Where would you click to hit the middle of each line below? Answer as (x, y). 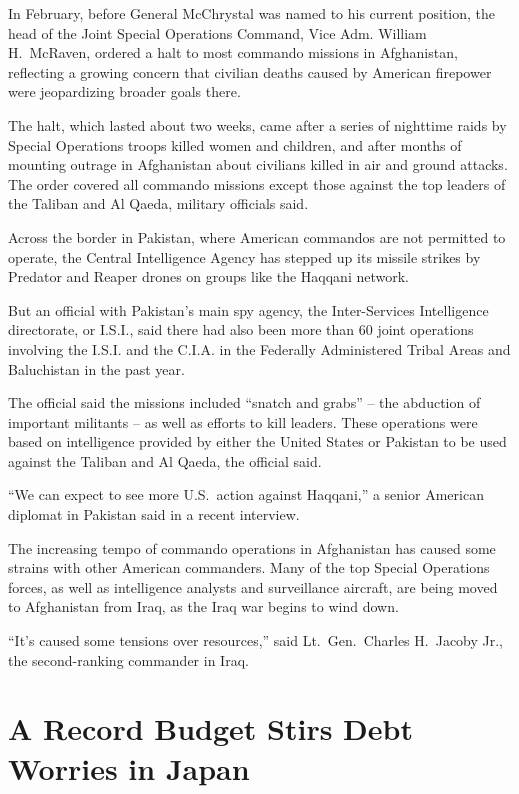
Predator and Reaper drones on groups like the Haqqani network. (208, 276)
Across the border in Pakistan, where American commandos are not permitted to (257, 236)
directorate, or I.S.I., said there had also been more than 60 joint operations (241, 329)
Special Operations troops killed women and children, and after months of (235, 144)
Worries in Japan (129, 767)
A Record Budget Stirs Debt (210, 728)
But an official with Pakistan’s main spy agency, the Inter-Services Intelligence (248, 309)
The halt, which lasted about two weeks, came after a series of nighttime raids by (257, 124)
